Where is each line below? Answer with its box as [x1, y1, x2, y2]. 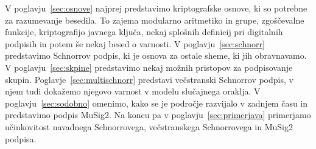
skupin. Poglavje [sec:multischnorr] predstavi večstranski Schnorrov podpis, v [5, 73, 293, 85]
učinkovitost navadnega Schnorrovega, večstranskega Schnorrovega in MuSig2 [5, 120, 293, 133]
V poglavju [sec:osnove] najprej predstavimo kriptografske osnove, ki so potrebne [5, 2, 307, 14]
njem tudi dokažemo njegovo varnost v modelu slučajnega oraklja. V [5, 85, 261, 98]
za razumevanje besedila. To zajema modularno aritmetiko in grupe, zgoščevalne [5, 13, 304, 26]
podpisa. [5, 132, 37, 145]
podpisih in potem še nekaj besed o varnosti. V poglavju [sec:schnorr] [5, 37, 265, 50]
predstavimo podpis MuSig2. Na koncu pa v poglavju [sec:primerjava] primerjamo [5, 108, 311, 121]
